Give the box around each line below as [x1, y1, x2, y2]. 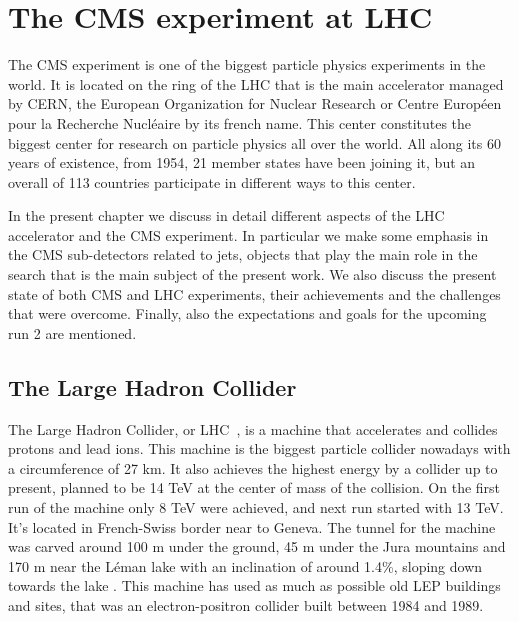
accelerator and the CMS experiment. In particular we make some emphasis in [8, 224, 489, 245]
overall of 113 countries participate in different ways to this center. [8, 171, 416, 192]
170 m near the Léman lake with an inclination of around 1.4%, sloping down [8, 555, 483, 576]
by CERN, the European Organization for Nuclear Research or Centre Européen [8, 93, 502, 114]
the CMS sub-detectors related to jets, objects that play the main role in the [8, 244, 478, 265]
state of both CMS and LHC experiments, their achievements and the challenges [8, 283, 501, 304]
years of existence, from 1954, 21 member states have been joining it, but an [8, 152, 476, 173]
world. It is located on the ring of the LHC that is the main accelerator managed [8, 73, 504, 94]
